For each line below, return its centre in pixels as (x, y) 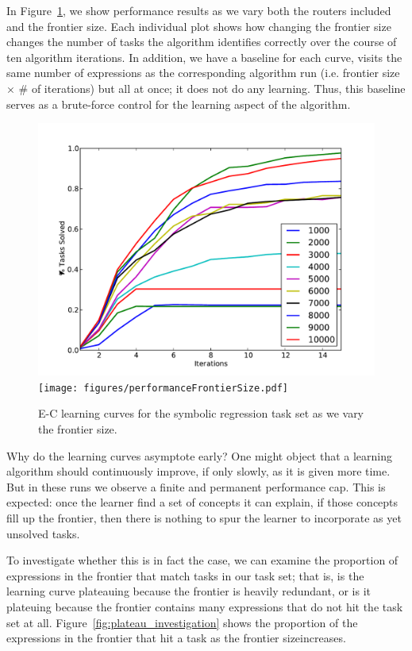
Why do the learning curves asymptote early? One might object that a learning (200, 455)
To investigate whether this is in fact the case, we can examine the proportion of (202, 560)
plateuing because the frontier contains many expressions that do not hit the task (205, 606)
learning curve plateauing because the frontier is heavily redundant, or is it (189, 591)
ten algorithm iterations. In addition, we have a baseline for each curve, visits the (204, 57)
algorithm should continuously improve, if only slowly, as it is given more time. (198, 471)
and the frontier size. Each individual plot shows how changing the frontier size (199, 26)
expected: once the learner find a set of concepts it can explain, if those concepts (202, 502)
